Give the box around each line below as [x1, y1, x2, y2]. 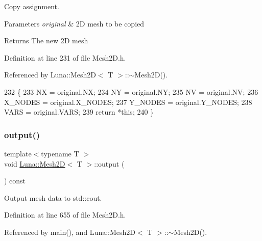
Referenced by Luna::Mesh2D [4, 69, 96, 80]
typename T [41, 148, 79, 158]
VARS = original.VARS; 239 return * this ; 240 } [4, 106, 154, 117]
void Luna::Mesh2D [4, 158, 65, 169]
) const [4, 175, 26, 186]
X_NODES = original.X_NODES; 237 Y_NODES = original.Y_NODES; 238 [4, 96, 252, 107]
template [4, 148, 32, 158]
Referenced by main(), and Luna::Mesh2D [4, 226, 135, 237]
